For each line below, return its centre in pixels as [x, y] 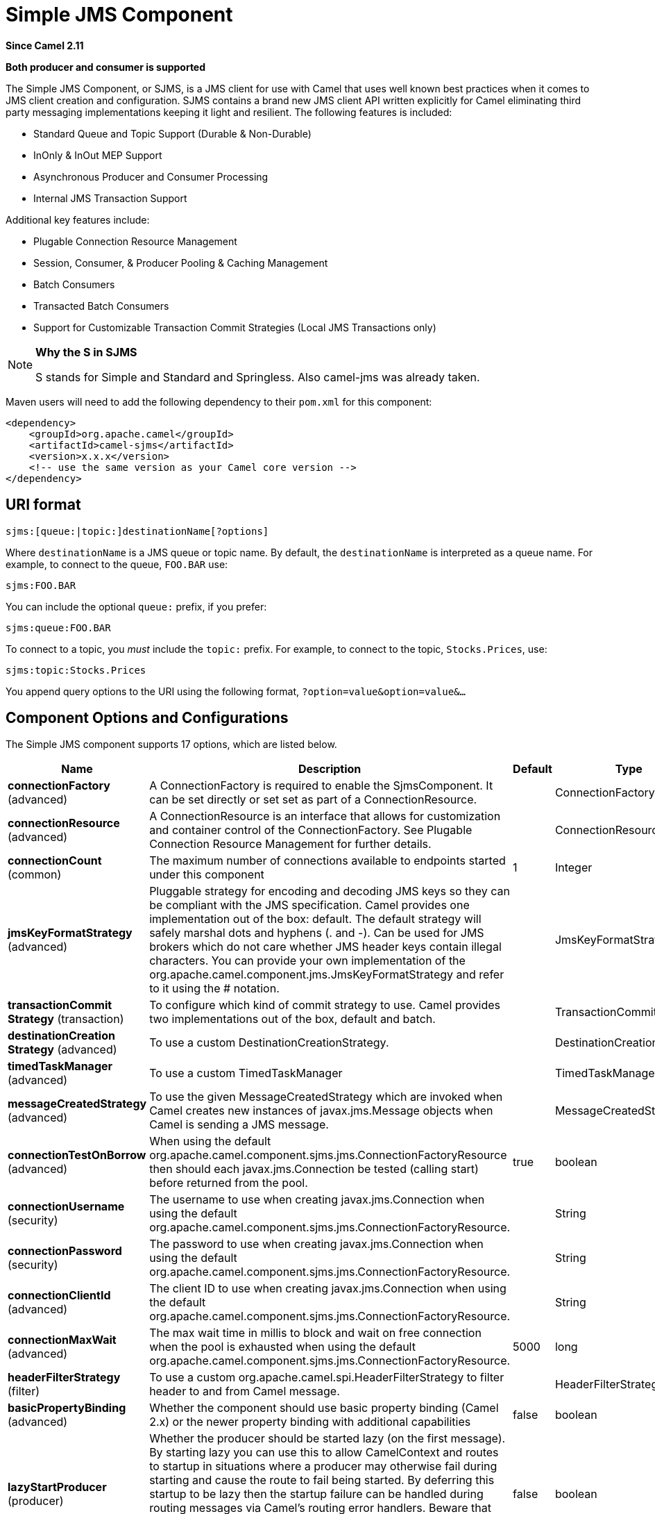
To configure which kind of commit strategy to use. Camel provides [325, 1005]
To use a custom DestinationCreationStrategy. [269, 1043]
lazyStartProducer [57, 1487]
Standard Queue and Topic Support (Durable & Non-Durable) [172, 133]
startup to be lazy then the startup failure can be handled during [316, 1494]
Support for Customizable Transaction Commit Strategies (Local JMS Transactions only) [235, 327]
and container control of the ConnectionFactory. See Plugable [311, 830]
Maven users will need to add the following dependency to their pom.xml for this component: [219, 401]
